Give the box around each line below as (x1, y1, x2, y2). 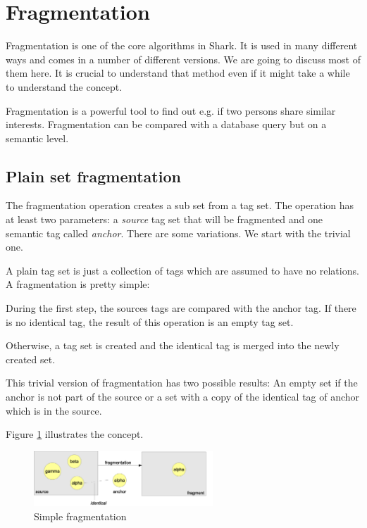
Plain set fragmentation (6, 165, 181, 187)
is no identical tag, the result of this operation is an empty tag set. (6, 314, 294, 329)
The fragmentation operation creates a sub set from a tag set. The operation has (6, 198, 354, 213)
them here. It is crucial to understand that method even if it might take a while (6, 65, 350, 80)
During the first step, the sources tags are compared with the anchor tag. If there (6, 301, 356, 315)
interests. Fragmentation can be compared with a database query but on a (6, 117, 327, 132)
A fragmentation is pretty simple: (6, 277, 150, 291)
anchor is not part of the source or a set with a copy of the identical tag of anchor (6, 389, 360, 404)
